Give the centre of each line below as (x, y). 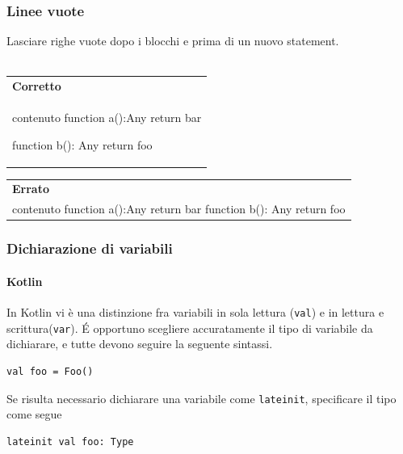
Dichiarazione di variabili (90, 248)
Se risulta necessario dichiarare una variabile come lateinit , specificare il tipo (201, 398)
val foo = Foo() (50, 371)
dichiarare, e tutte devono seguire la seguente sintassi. (140, 344)
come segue (34, 414)
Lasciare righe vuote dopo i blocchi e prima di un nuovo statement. (173, 41)
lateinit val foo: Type (70, 441)
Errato (31, 189)
